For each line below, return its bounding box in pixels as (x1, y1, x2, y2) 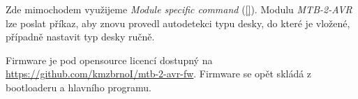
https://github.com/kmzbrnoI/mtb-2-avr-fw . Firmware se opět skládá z (6, 66, 312, 81)
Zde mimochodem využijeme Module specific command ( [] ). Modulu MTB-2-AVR (6, 2, 352, 16)
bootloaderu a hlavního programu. (6, 79, 152, 94)
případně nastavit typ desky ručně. (6, 29, 155, 44)
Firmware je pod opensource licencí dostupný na (6, 52, 213, 67)
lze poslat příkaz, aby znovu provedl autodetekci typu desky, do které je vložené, (6, 15, 350, 30)
